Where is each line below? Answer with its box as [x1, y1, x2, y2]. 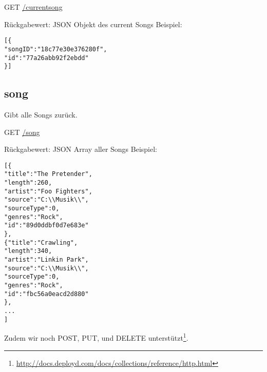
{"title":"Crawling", [4, 239, 78, 246]
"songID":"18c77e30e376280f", [4, 45, 107, 53]
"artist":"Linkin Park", [4, 256, 89, 264]
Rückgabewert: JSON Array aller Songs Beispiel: [4, 144, 158, 154]
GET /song [4, 126, 40, 137]
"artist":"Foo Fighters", [4, 187, 92, 195]
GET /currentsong [4, 2, 63, 12]
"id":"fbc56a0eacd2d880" [4, 290, 89, 298]
